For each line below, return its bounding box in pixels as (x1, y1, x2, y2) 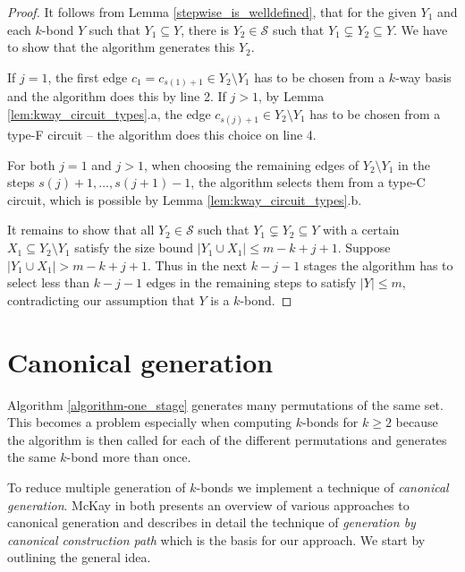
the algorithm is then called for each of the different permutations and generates (7, 430, 447, 448)
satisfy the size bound (74, 238, 194, 257)
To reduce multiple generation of (7, 477, 186, 496)
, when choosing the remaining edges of (143, 155, 359, 174)
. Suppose (337, 238, 391, 257)
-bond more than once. (66, 448, 191, 466)
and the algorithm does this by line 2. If (7, 87, 226, 106)
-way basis (395, 67, 452, 86)
